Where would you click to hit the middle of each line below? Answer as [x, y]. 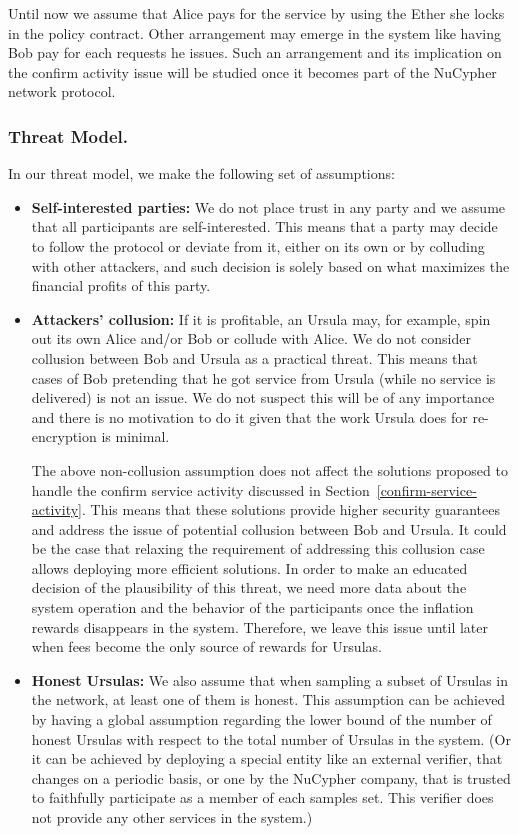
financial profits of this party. [121, 285]
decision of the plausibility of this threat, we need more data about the [249, 587]
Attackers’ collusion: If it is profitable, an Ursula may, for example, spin [261, 318]
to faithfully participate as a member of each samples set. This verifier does [262, 797]
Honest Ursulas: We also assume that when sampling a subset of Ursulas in [270, 679]
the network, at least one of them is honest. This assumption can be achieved [268, 699]
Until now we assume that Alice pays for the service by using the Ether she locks [256, 13]
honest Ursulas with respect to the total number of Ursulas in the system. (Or [271, 738]
